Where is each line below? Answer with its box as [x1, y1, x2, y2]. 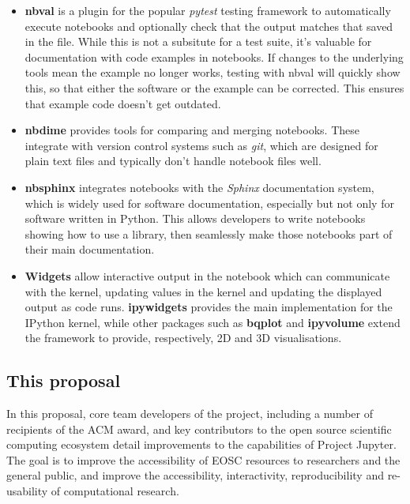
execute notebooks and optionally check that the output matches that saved [24, 17, 393, 34]
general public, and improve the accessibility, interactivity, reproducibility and [6, 467, 384, 483]
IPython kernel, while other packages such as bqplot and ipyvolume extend [24, 314, 401, 330]
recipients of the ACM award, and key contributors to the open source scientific [6, 420, 392, 437]
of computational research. [51, 483, 179, 499]
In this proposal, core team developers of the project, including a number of [6, 405, 374, 422]
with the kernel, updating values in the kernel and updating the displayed [24, 283, 382, 299]
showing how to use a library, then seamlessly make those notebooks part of [24, 225, 393, 242]
